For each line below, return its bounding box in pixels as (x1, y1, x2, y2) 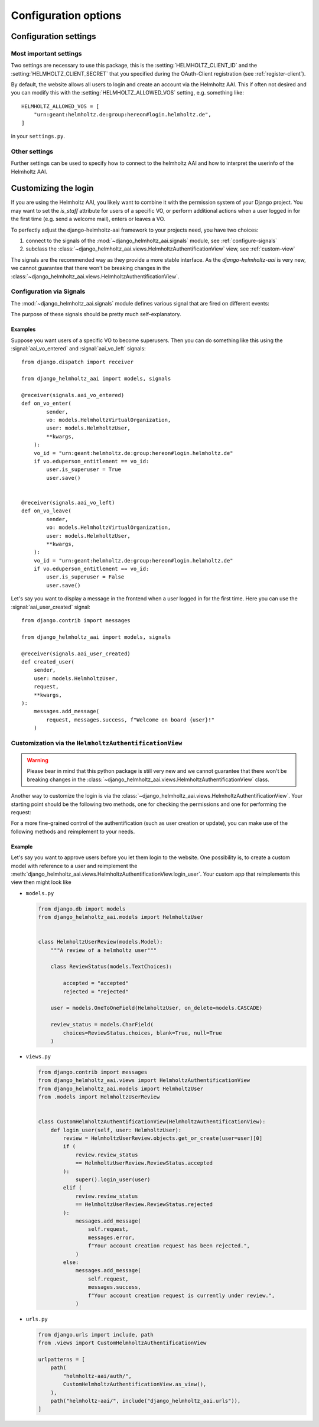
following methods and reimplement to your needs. (11, 828, 135, 835)
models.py (25, 890, 54, 896)
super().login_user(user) (75, 1176, 151, 1183)
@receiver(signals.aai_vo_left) (21, 499, 115, 506)
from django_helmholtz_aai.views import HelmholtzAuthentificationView (38, 1077, 250, 1084)
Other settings (11, 147, 53, 155)
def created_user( (21, 658, 75, 665)
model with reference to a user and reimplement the (11, 862, 138, 869)
